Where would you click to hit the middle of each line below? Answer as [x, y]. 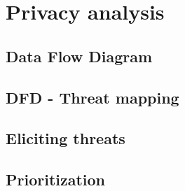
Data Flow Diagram [79, 56]
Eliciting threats [66, 138]
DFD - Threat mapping [92, 97]
